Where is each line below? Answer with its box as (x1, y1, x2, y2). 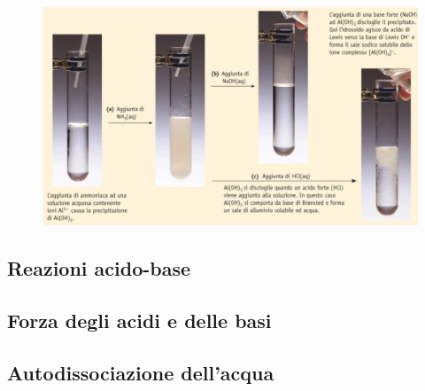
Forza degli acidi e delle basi (7, 307, 272, 334)
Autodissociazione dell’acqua (7, 358, 274, 386)
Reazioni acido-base (7, 254, 191, 282)
